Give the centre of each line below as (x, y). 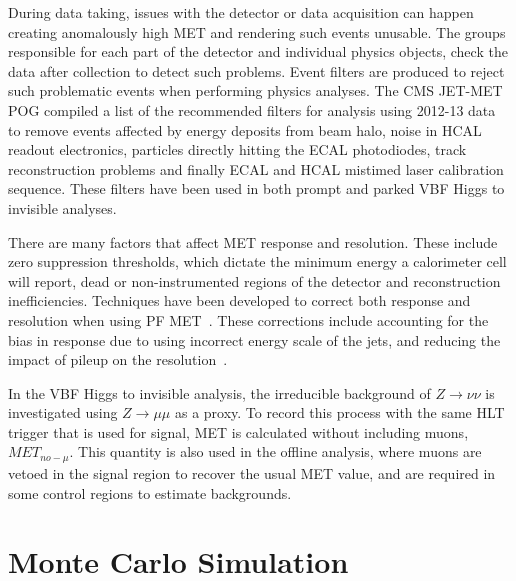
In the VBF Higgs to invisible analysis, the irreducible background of (219, 392)
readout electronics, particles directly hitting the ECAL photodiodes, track (237, 149)
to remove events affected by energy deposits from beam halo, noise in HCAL (245, 129)
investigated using (63, 412)
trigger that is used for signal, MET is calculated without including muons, (238, 431)
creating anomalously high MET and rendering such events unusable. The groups (257, 31)
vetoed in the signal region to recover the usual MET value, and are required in (252, 472)
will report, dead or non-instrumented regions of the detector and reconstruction (254, 280)
